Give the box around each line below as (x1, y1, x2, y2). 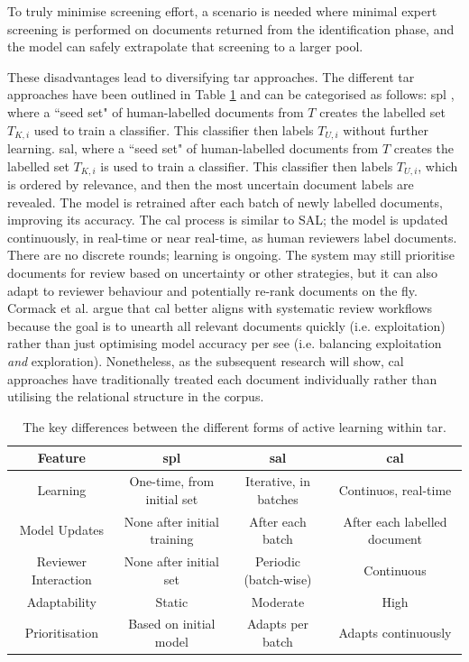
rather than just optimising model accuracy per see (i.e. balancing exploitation (7, 334, 442, 353)
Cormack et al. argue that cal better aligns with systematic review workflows (7, 299, 433, 317)
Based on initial (128, 614, 216, 633)
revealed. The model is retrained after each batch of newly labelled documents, (7, 192, 443, 211)
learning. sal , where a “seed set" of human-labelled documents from (7, 139, 379, 158)
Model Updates (19, 520, 105, 539)
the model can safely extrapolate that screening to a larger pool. (7, 37, 363, 56)
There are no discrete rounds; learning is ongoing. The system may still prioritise (7, 245, 455, 264)
